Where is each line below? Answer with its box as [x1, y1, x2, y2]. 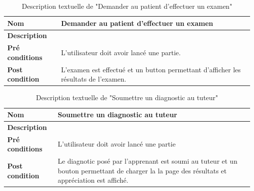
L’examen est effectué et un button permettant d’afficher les [61, 64, 241, 74]
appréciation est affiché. [58, 175, 128, 185]
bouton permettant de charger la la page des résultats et [58, 165, 227, 175]
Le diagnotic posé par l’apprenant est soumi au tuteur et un [58, 156, 237, 166]
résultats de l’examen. [61, 74, 127, 84]
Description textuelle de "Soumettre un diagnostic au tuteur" [36, 92, 218, 103]
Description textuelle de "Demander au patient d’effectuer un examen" [21, 1, 233, 11]
